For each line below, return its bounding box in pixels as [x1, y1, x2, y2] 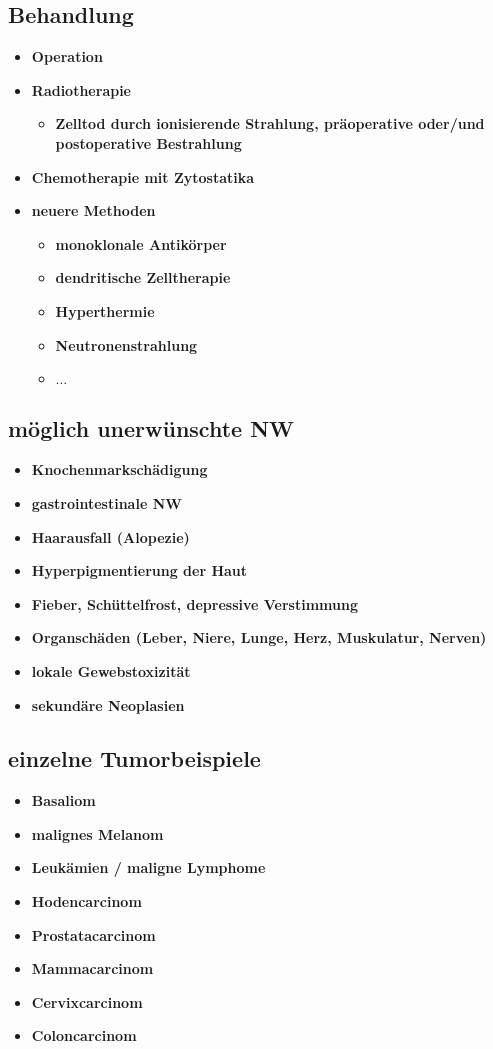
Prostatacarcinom [31, 924, 156, 945]
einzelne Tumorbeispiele [8, 743, 261, 774]
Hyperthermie [55, 300, 155, 321]
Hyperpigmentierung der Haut [31, 560, 248, 581]
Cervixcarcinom [31, 991, 143, 1012]
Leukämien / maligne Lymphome [31, 857, 266, 878]
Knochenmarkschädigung [31, 459, 208, 480]
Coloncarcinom [31, 1025, 137, 1046]
